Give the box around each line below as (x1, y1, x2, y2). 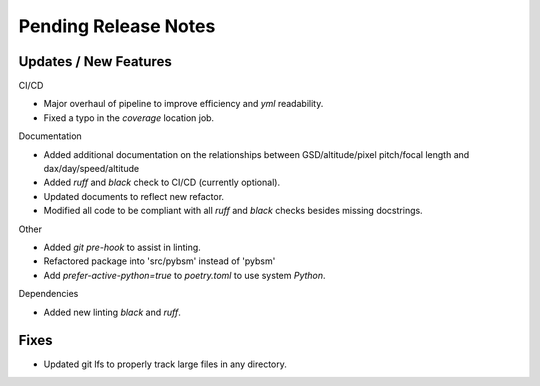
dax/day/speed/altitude (43, 163, 140, 175)
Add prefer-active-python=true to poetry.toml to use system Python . (43, 269, 326, 281)
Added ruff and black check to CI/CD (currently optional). (43, 176, 280, 189)
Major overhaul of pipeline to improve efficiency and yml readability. (43, 98, 324, 110)
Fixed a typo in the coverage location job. (43, 111, 215, 124)
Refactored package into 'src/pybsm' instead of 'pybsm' (43, 255, 276, 267)
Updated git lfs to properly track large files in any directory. (43, 358, 287, 370)
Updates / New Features (18, 53, 172, 70)
